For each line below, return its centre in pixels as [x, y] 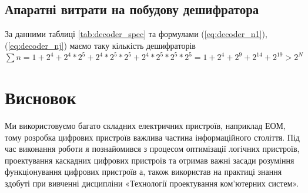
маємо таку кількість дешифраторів [133, 45]
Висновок [41, 97]
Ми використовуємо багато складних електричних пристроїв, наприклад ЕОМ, [145, 126]
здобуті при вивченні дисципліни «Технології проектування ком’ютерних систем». [152, 183]
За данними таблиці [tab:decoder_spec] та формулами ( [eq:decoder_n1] [133, 34]
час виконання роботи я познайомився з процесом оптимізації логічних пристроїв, [152, 149]
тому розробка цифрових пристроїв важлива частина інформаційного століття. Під [152, 137]
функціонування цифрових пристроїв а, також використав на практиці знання [143, 172]
